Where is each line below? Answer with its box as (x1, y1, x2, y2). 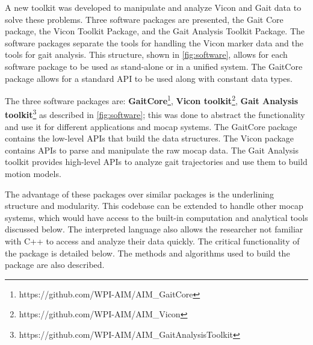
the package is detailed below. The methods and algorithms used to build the (5, 246, 290, 259)
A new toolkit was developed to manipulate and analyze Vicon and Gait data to (5, 1, 302, 13)
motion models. (5, 167, 61, 180)
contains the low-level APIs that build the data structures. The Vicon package (5, 132, 294, 145)
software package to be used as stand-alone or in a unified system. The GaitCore (5, 60, 303, 72)
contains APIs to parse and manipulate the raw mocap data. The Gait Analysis (5, 143, 299, 156)
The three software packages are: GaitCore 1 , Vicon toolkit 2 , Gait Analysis (5, 93, 299, 107)
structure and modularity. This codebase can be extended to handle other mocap (5, 199, 303, 212)
